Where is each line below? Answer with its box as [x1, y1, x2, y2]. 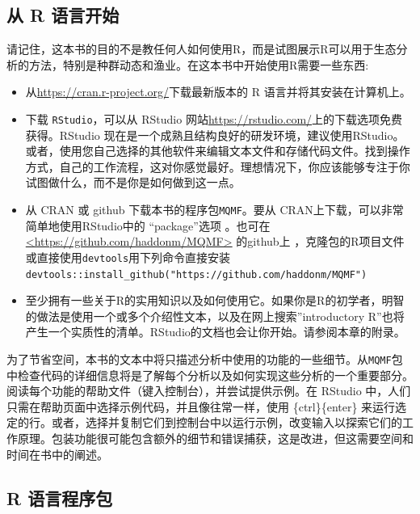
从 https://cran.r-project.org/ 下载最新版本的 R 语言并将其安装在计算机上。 [25, 83, 411, 100]
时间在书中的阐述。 [6, 445, 108, 462]
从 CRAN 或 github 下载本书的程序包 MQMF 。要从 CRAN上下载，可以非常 [25, 201, 404, 218]
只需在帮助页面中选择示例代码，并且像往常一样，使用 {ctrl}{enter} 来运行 [6, 398, 396, 415]
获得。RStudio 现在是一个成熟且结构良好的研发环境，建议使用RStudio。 [25, 126, 405, 143]
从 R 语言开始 [6, 2, 120, 27]
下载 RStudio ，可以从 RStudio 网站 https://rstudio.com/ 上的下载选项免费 [25, 110, 403, 127]
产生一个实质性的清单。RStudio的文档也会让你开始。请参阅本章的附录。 [25, 323, 405, 340]
